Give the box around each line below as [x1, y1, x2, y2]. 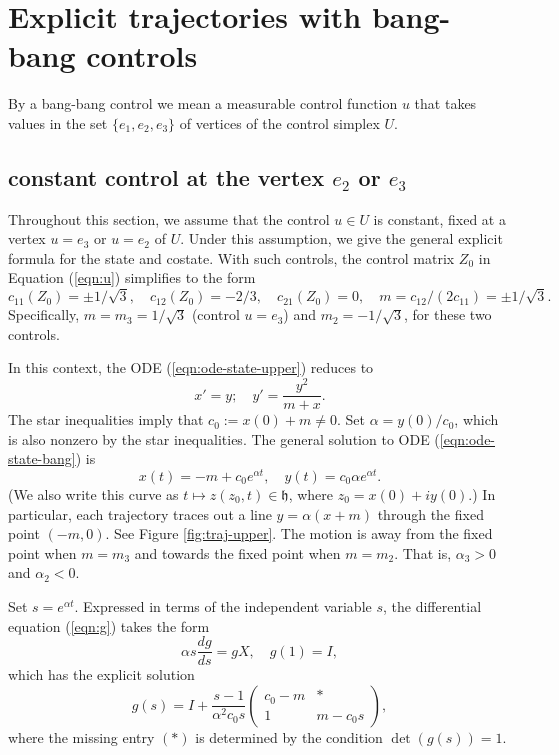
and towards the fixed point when [134, 542, 341, 563]
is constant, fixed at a [373, 208, 506, 229]
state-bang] [8, 448, 76, 469]
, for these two [404, 304, 492, 325]
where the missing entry [8, 726, 155, 747]
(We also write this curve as [8, 484, 179, 505]
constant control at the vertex [8, 161, 325, 192]
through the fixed [377, 503, 484, 524]
